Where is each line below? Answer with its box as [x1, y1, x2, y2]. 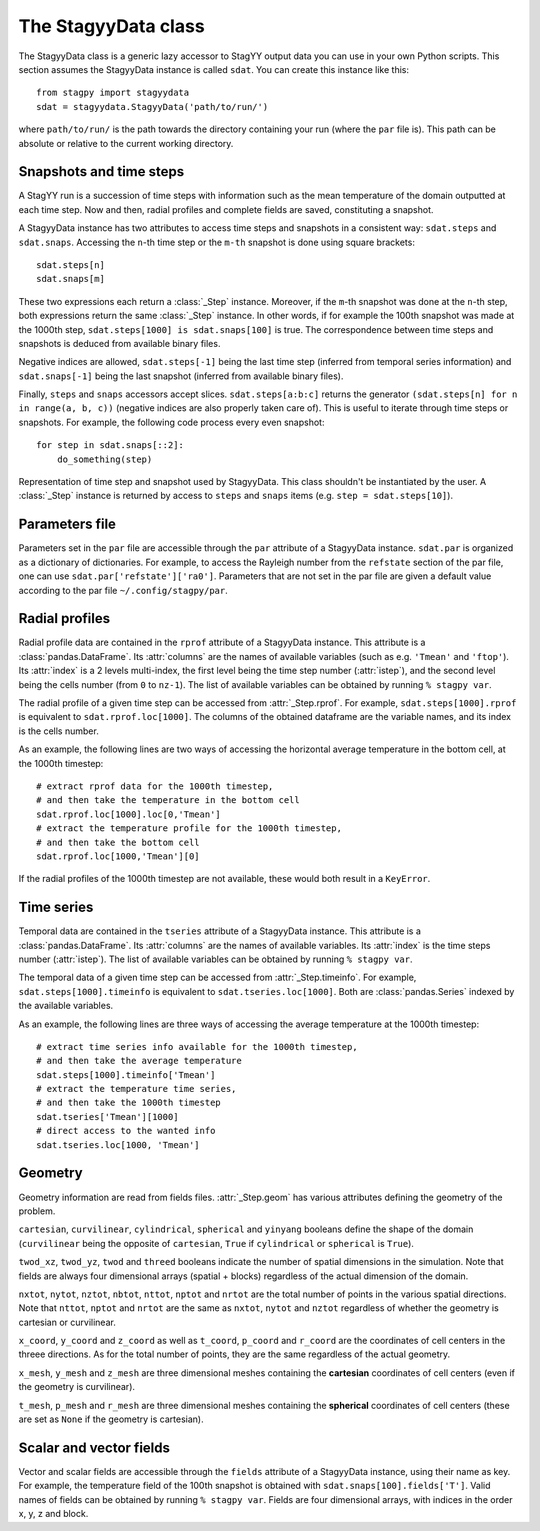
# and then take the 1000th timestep [36, 1097, 222, 1109]
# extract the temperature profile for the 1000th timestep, [36, 823, 342, 834]
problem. [18, 1205, 56, 1217]
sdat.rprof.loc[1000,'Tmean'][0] [36, 850, 200, 862]
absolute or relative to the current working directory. [18, 137, 234, 149]
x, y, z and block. [18, 1508, 89, 1520]
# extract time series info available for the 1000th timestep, [36, 1041, 359, 1052]
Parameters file [18, 516, 117, 533]
